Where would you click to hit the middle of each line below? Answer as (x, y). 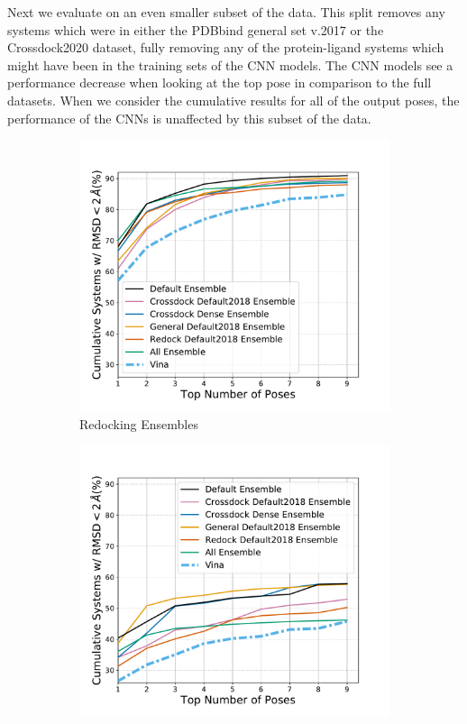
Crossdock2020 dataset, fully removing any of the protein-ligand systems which (226, 47)
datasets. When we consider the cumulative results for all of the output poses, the (233, 100)
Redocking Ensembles (139, 423)
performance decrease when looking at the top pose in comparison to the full (220, 82)
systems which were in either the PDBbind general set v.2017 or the (196, 29)
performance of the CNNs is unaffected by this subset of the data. (189, 118)
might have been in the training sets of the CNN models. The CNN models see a (230, 64)
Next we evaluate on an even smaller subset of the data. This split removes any (226, 12)
